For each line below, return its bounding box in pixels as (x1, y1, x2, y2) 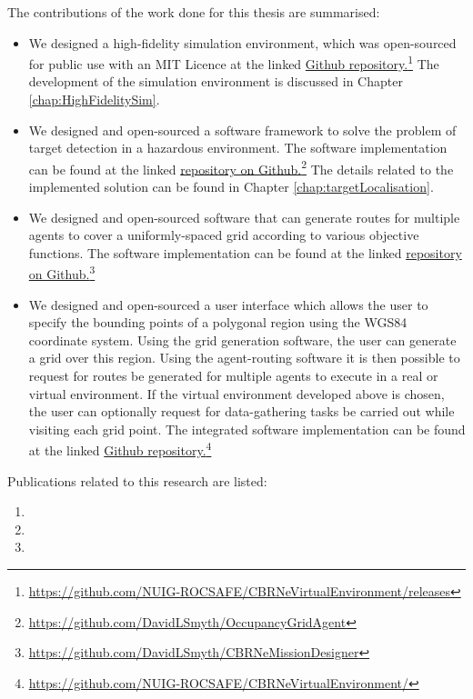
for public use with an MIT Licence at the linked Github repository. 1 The (28, 52, 439, 73)
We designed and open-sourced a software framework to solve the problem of (28, 120, 457, 139)
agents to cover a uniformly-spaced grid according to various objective (28, 225, 419, 245)
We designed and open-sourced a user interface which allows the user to (28, 295, 428, 314)
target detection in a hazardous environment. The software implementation (28, 138, 448, 157)
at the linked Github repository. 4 (28, 438, 212, 460)
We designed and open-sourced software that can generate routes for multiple (28, 207, 460, 226)
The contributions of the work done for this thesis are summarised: (7, 3, 380, 21)
